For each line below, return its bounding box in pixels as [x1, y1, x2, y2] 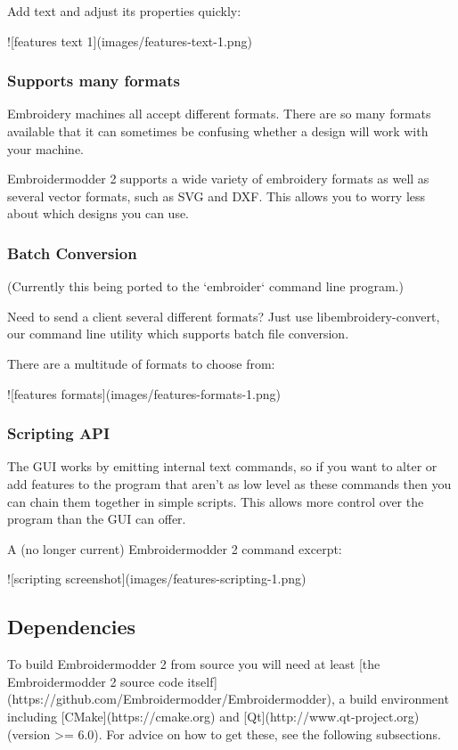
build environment [349, 689, 449, 708]
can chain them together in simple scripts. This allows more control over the [7, 492, 424, 510]
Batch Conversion [7, 241, 137, 264]
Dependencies [7, 613, 136, 640]
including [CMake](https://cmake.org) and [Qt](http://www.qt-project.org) [7, 706, 420, 725]
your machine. [7, 139, 84, 158]
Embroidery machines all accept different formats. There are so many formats [7, 104, 431, 123]
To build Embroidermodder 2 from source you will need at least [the [7, 655, 380, 673]
